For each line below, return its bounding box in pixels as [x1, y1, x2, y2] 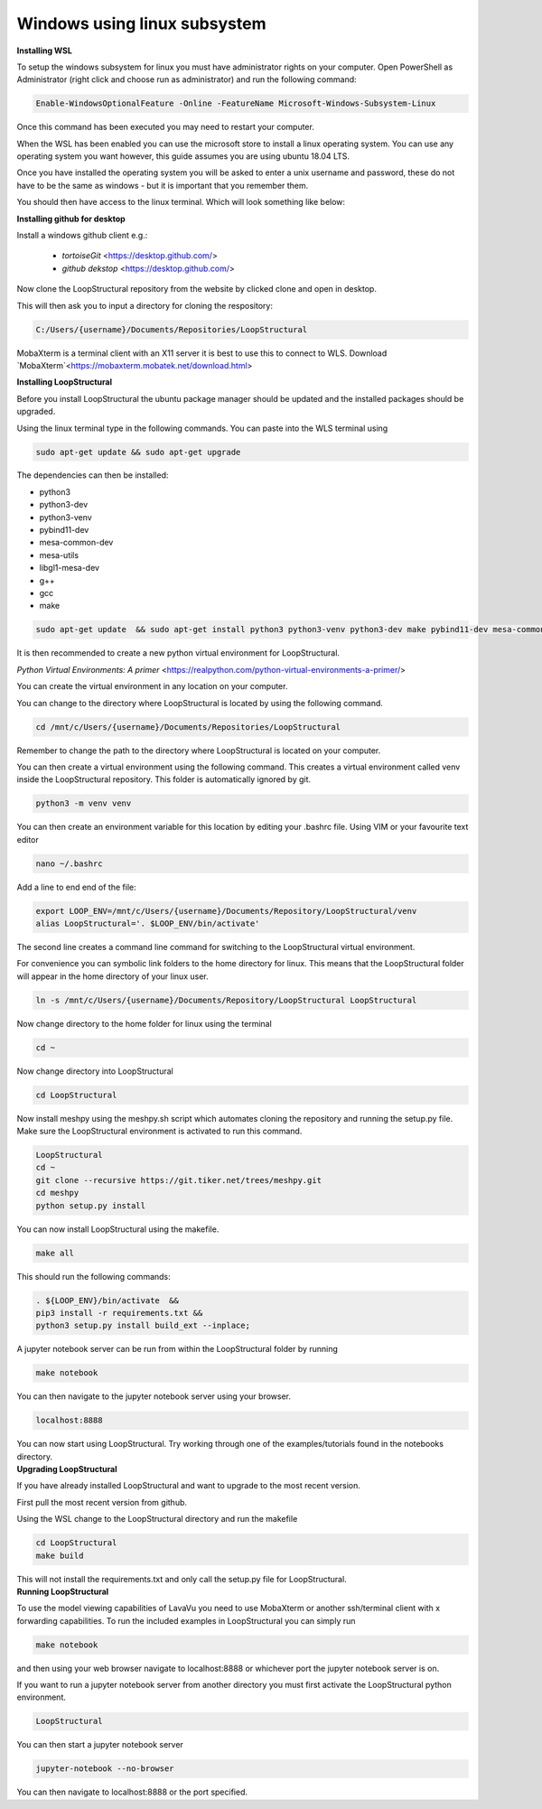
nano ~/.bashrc [35, 858, 103, 869]
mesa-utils [39, 549, 79, 560]
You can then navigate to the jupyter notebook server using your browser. [16, 1391, 292, 1402]
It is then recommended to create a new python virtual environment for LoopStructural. [16, 648, 341, 658]
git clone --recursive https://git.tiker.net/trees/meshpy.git [35, 1175, 322, 1185]
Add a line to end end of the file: [16, 881, 136, 892]
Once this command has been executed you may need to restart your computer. [16, 122, 315, 133]
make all [35, 1247, 75, 1258]
